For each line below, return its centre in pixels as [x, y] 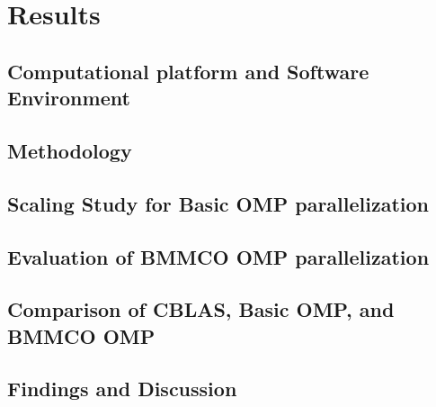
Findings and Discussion [122, 389]
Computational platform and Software [188, 71]
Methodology [70, 150]
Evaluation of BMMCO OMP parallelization [218, 256]
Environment [69, 98]
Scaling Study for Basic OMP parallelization [218, 203]
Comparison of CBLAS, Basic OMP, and [201, 309]
